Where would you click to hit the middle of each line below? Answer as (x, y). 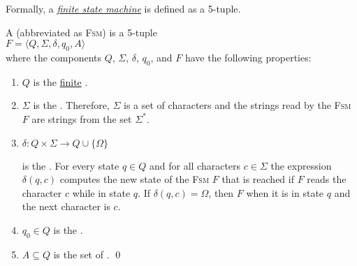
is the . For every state (71, 165)
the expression (301, 165)
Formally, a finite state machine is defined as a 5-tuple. (123, 8)
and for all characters (195, 165)
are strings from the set (82, 118)
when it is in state (285, 192)
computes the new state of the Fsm (134, 179)
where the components (53, 57)
